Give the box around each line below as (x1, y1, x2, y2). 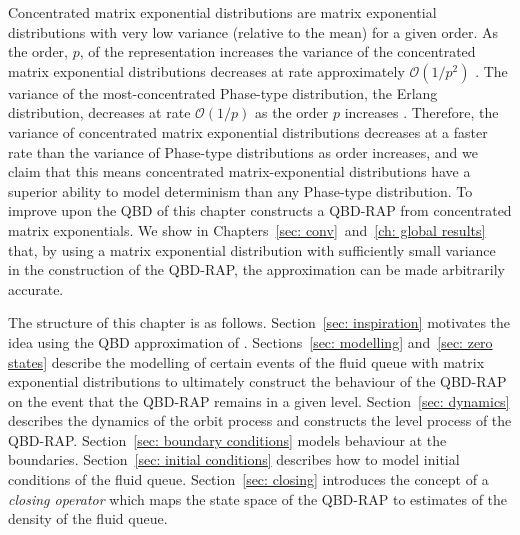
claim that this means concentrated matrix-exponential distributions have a (8, 161, 471, 182)
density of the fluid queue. (8, 508, 168, 529)
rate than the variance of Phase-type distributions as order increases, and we (8, 141, 478, 162)
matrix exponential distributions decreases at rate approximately (8, 60, 405, 81)
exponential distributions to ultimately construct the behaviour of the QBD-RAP (8, 371, 507, 392)
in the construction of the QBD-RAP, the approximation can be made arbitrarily (8, 259, 505, 280)
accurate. (8, 278, 64, 299)
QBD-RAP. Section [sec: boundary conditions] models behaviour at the (8, 429, 447, 450)
